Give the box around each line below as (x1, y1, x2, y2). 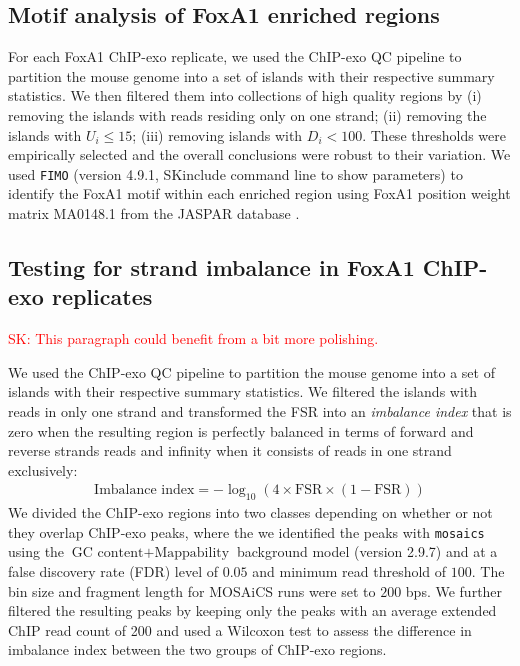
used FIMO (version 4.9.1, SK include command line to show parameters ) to (8, 163, 463, 184)
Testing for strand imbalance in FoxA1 (8, 252, 415, 282)
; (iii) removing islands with (132, 124, 303, 145)
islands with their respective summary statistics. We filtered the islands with (8, 381, 478, 402)
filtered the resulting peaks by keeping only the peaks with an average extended (8, 600, 497, 621)
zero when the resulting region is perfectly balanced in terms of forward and (8, 420, 474, 441)
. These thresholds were (362, 124, 506, 145)
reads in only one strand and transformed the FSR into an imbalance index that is (8, 400, 512, 421)
